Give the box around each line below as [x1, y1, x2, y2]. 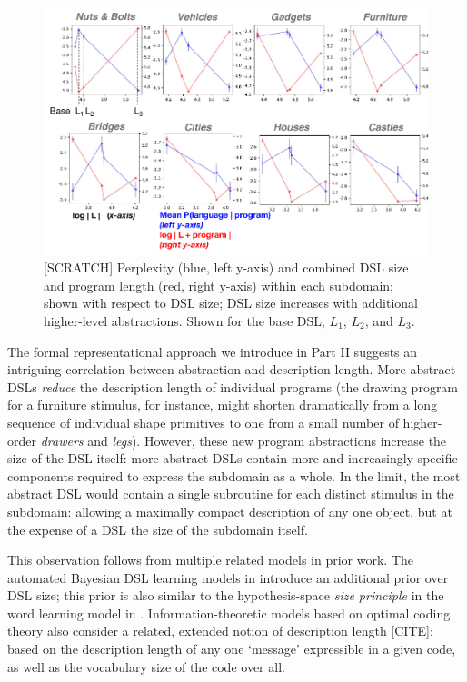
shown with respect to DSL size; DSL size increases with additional [44, 293, 418, 312]
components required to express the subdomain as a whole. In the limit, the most [7, 466, 461, 485]
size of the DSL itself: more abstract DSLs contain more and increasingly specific [7, 449, 458, 468]
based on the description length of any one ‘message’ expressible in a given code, [7, 639, 456, 658]
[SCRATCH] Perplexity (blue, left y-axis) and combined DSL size [44, 258, 409, 277]
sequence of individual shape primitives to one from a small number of [7, 412, 399, 431]
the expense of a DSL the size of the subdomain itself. [7, 519, 308, 539]
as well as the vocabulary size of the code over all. [7, 657, 285, 676]
